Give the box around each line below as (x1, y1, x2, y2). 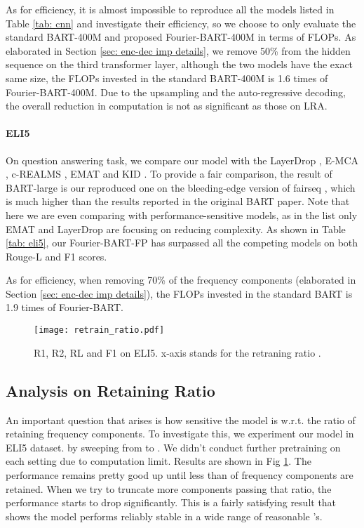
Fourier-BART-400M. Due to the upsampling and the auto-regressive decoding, (6, 84, 346, 99)
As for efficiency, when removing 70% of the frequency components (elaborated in (6, 272, 356, 287)
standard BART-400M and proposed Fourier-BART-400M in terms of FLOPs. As (6, 29, 356, 44)
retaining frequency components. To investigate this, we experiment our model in (6, 426, 354, 441)
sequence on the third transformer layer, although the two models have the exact (6, 57, 353, 72)
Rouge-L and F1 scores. (6, 249, 107, 263)
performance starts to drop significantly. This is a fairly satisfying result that (6, 495, 337, 510)
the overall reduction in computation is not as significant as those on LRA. (6, 98, 328, 113)
